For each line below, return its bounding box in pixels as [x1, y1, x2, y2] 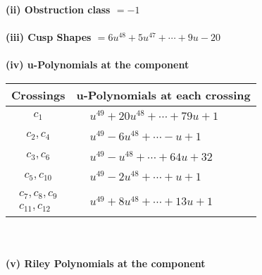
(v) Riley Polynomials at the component [6, 255, 206, 270]
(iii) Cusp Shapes [6, 30, 92, 44]
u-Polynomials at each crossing [76, 86, 251, 103]
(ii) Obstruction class [6, 2, 111, 16]
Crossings [11, 86, 65, 103]
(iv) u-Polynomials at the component [6, 57, 189, 72]
